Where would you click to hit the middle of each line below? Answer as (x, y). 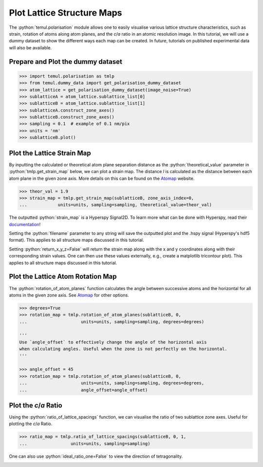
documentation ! (25, 224)
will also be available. (30, 48)
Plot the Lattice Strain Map (50, 153)
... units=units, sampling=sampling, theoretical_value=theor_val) (115, 205)
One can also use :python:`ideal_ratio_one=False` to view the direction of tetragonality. (96, 456)
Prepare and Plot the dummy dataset (66, 62)
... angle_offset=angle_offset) (84, 390)
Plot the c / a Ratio (36, 405)
